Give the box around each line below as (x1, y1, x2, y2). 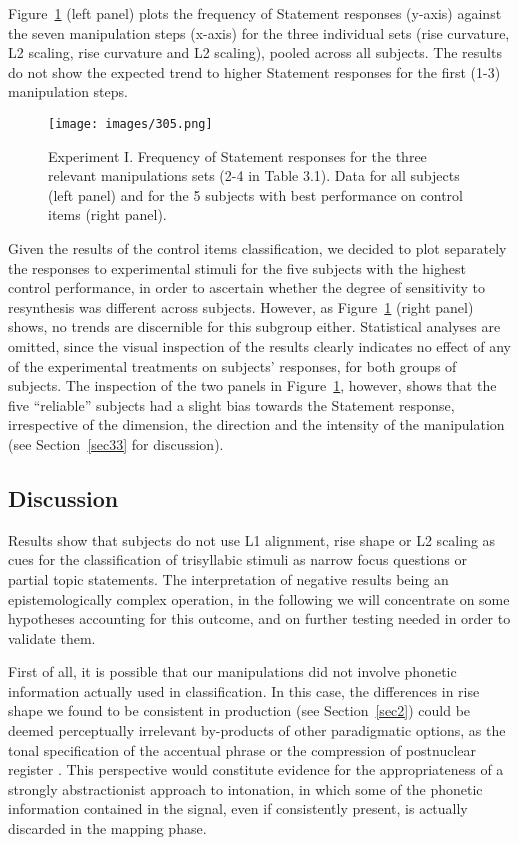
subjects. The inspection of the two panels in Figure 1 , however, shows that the (8, 375, 497, 396)
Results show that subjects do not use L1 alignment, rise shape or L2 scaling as (8, 529, 496, 550)
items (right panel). (48, 204, 167, 225)
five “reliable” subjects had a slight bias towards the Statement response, (8, 394, 455, 415)
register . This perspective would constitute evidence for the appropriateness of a (8, 759, 504, 780)
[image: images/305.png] (48, 116, 213, 131)
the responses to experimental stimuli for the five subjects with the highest (8, 257, 466, 278)
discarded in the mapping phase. (8, 818, 207, 839)
